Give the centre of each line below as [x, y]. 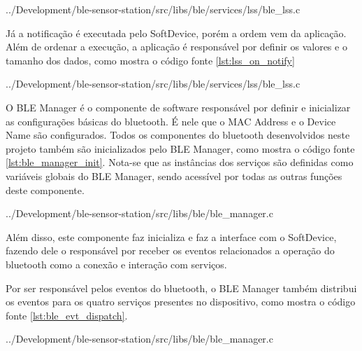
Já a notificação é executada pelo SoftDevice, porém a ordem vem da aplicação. [176, 33]
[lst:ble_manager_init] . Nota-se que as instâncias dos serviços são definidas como [180, 162]
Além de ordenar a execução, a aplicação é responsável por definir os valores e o [176, 47]
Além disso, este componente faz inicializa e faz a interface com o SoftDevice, [171, 236]
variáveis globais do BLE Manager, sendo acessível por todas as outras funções [174, 175]
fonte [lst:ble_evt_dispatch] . [67, 315]
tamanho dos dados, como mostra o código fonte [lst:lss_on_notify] [150, 60]
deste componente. [45, 190]
